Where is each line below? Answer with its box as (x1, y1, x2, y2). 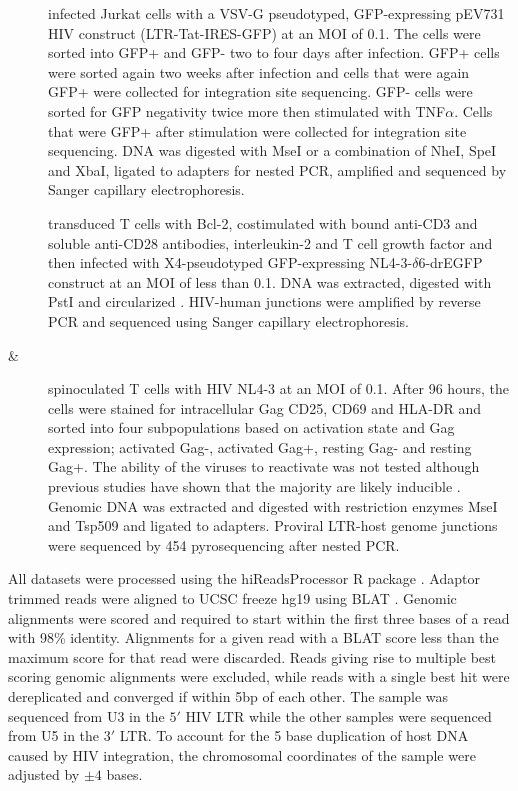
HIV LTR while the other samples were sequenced (185, 705, 492, 726)
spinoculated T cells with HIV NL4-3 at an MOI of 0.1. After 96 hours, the (48, 378, 509, 399)
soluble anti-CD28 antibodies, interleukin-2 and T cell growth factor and (48, 232, 493, 253)
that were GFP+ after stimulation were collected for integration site (48, 120, 467, 141)
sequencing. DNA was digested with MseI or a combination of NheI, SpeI (48, 140, 497, 161)
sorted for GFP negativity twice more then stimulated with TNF (48, 100, 446, 121)
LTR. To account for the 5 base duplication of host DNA (119, 725, 469, 746)
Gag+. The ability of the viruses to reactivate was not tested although (48, 456, 480, 477)
